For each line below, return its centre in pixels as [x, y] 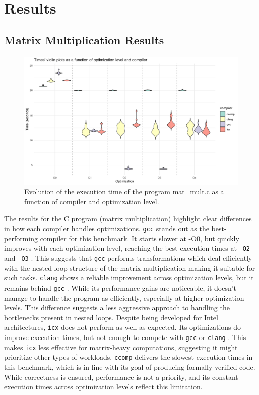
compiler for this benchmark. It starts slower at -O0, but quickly [140, 238]
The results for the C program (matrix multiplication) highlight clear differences [128, 218]
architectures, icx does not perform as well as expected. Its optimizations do [123, 327]
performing [21, 238]
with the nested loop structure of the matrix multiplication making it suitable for [130, 268]
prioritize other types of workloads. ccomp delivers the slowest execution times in [128, 357]
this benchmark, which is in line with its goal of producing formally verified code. [130, 367]
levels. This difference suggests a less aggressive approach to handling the [117, 307]
